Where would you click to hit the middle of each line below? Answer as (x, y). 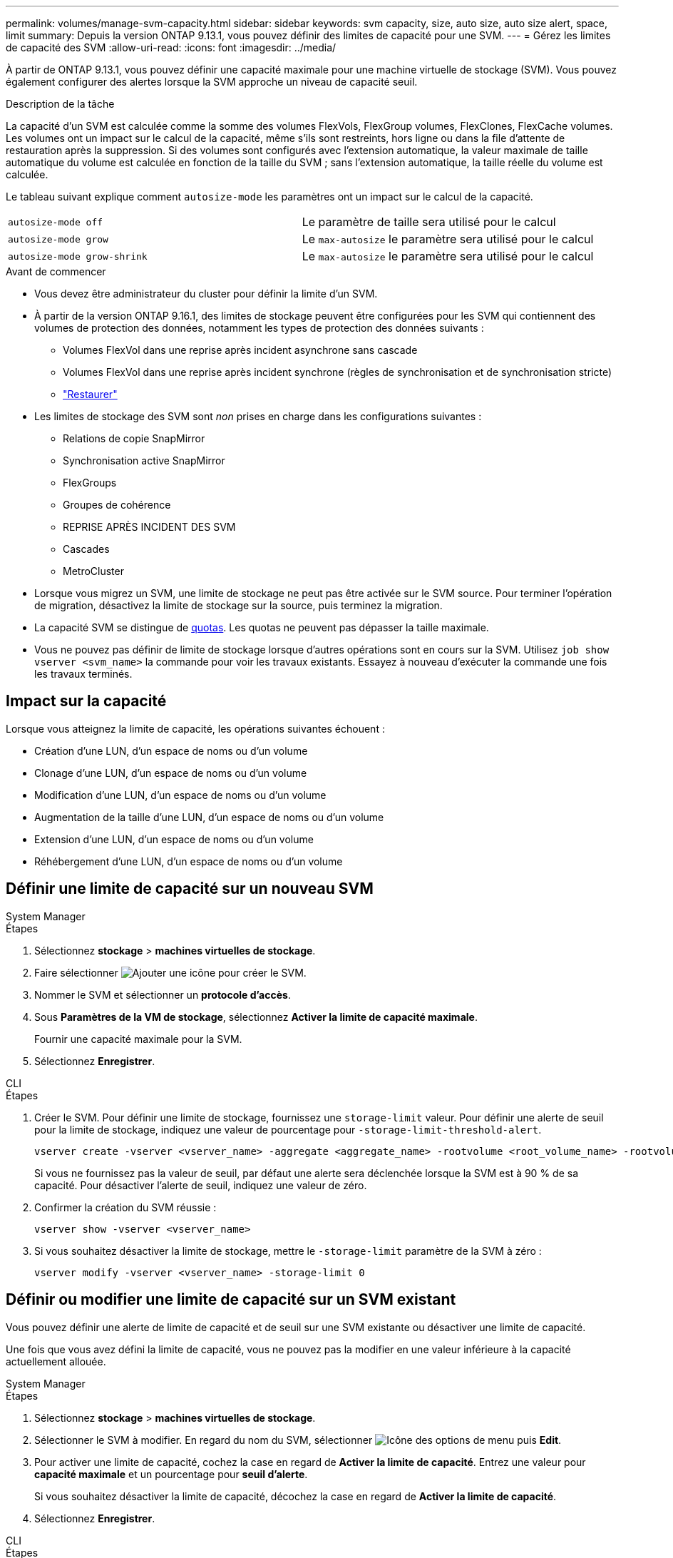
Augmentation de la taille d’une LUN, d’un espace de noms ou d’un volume (209, 817)
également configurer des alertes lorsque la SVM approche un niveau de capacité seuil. (212, 82)
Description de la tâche (60, 104)
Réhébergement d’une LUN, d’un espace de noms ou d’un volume (189, 861)
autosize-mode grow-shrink (78, 256)
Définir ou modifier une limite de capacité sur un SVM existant (231, 1300)
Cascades (86, 549)
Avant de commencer (56, 271)
